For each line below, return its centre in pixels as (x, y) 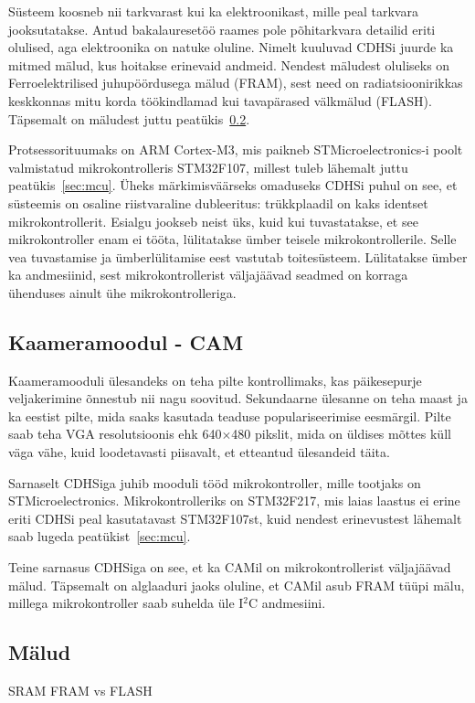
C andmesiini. (287, 603)
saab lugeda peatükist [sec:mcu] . (100, 536)
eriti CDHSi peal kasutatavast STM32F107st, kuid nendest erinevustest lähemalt (235, 518)
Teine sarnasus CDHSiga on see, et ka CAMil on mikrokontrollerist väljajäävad (230, 567)
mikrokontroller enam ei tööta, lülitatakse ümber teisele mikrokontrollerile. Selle (232, 239)
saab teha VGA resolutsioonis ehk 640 (115, 434)
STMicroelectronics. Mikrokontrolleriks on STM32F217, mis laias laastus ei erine (234, 501)
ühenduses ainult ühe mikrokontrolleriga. (122, 292)
